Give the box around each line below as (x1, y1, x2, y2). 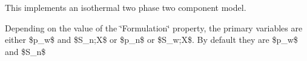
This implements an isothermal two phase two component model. (5, 1, 246, 13)
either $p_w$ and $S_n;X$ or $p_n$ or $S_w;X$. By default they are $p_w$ (5, 33, 298, 46)
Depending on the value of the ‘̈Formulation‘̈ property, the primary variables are (5, 21, 303, 34)
